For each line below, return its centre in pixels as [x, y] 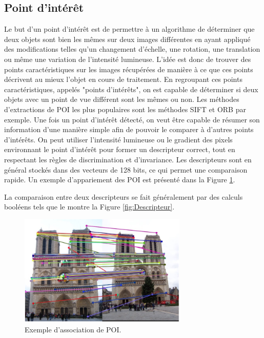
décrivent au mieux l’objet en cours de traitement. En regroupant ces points [123, 79]
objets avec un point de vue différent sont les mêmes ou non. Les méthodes [122, 99]
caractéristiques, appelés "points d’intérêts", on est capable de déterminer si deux [131, 89]
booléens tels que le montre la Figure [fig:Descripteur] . [89, 207]
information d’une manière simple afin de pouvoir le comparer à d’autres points [129, 129]
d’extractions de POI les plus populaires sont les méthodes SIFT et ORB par [125, 109]
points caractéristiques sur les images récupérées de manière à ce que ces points [129, 69]
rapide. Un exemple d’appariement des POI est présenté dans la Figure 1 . [120, 179]
